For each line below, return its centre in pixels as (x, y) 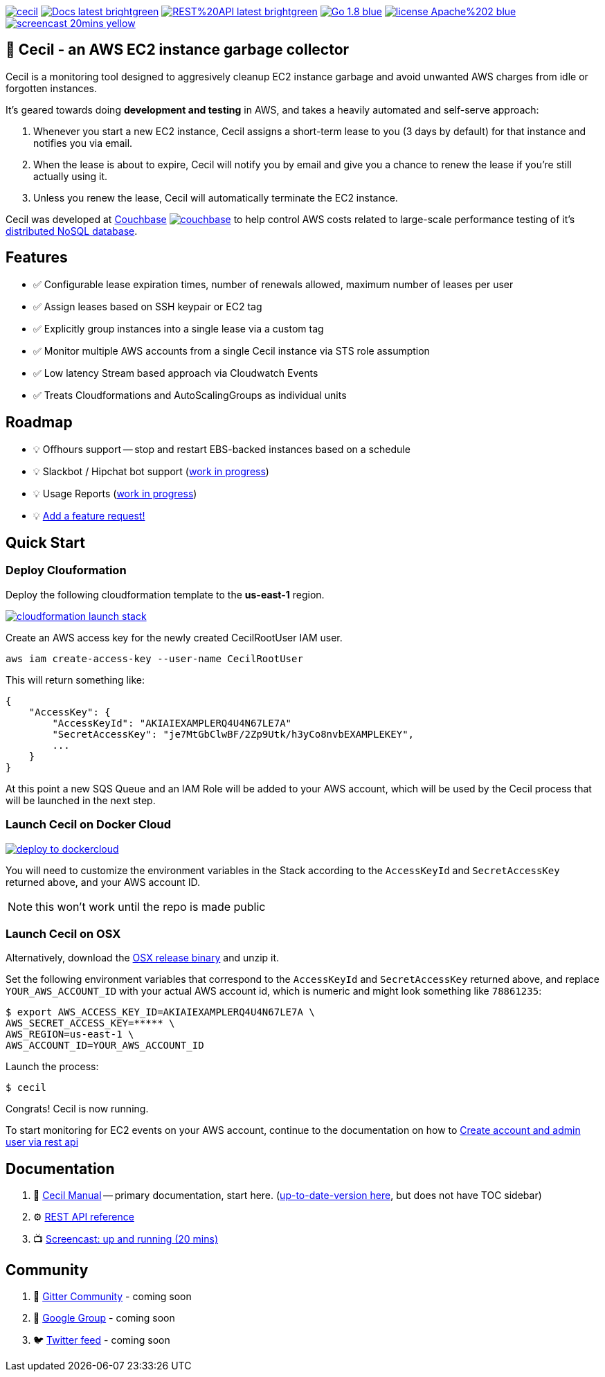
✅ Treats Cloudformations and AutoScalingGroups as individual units (190, 395)
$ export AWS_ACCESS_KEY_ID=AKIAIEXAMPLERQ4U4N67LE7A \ (160, 1012)
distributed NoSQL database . (72, 231)
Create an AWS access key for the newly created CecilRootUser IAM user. (174, 637)
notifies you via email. (83, 143)
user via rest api (42, 1142)
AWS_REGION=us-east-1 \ (70, 1034)
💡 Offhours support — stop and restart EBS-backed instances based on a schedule (222, 449)
